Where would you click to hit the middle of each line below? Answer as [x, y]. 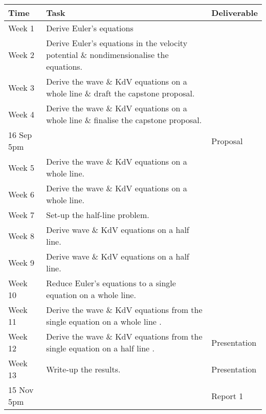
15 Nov [21, 390]
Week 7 [21, 215]
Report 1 [227, 396]
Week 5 [21, 167]
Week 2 [21, 55]
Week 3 [21, 87]
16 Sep [20, 135]
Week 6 [21, 194]
